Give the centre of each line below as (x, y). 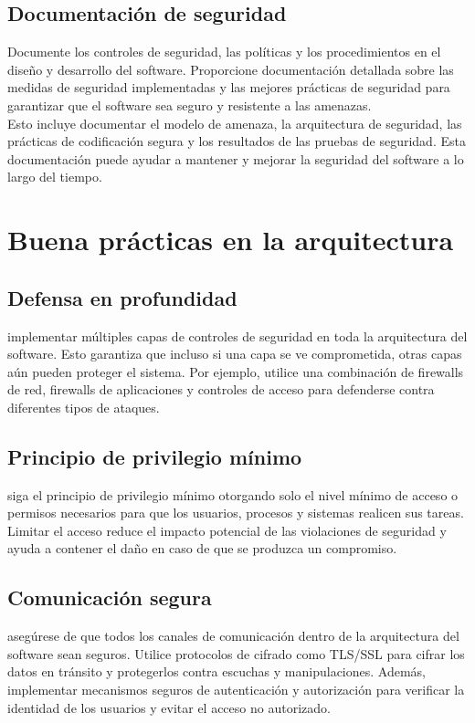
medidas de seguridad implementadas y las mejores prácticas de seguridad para (229, 87)
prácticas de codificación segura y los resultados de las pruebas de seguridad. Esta (237, 141)
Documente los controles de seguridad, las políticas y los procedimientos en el (224, 52)
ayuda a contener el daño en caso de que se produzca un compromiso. (202, 548)
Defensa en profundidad (122, 297)
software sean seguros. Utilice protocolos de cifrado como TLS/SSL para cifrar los (236, 653)
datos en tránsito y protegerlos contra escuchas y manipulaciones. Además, (216, 671)
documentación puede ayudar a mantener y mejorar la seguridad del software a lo (236, 158)
